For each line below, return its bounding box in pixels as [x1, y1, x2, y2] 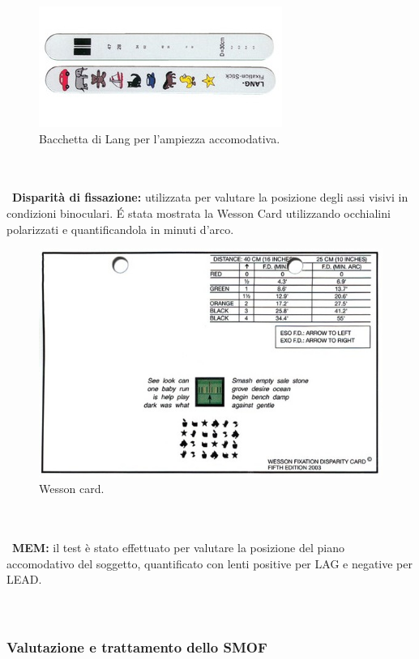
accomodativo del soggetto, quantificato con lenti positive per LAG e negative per [6, 555, 413, 572]
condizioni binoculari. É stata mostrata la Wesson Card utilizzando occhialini [6, 204, 391, 221]
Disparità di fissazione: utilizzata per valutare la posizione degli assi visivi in [12, 189, 408, 206]
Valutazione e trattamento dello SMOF [6, 636, 267, 657]
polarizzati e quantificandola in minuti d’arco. [6, 220, 234, 237]
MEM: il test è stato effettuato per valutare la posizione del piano [12, 538, 344, 555]
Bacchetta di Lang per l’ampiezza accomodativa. [39, 130, 280, 147]
